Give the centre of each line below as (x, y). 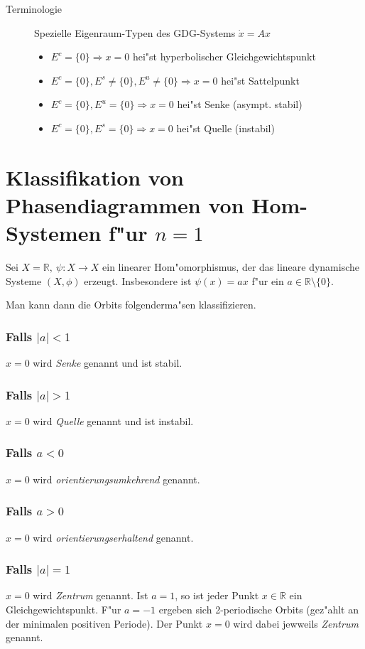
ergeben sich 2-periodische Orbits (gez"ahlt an (258, 609)
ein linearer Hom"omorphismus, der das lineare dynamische (231, 267)
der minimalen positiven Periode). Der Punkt (104, 623)
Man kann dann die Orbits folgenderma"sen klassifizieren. (131, 305)
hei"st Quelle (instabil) (225, 128)
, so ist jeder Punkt (217, 595)
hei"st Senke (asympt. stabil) (240, 104)
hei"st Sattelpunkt (260, 80)
